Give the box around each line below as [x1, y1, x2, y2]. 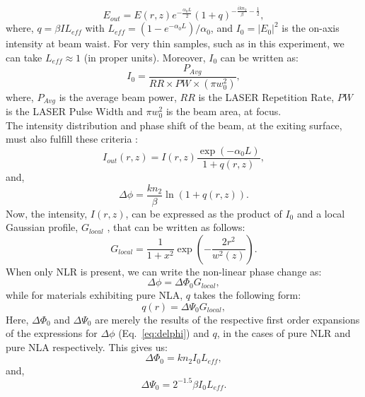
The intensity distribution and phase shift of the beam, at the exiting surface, [6, 117, 342, 132]
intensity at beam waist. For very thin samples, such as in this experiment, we [6, 36, 344, 51]
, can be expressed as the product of [125, 206, 282, 220]
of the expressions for [6, 326, 98, 340]
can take [6, 49, 42, 64]
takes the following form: [193, 287, 301, 302]
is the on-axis [282, 20, 340, 35]
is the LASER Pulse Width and [6, 104, 143, 119]
